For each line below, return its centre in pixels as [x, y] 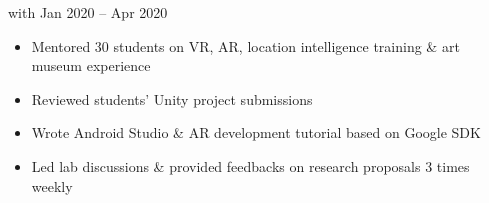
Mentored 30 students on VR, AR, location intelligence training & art [245, 45]
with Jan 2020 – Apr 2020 [88, 12]
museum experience [91, 65]
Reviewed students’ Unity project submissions [172, 98]
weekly [52, 185]
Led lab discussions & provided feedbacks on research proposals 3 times [250, 165]
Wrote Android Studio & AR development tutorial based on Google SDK [256, 132]
